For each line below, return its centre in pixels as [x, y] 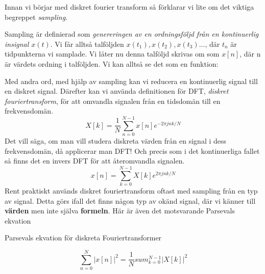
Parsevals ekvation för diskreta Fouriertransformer [83, 238]
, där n [250, 54]
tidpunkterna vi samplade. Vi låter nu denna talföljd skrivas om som [112, 54]
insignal [17, 44]
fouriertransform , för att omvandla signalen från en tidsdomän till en [113, 101]
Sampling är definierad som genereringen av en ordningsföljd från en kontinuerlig [132, 34]
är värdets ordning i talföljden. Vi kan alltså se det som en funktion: [112, 63]
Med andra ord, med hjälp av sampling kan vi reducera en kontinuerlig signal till [131, 81]
